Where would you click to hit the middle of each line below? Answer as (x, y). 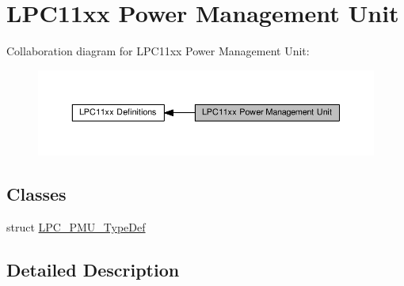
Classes (36, 194)
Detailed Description (93, 270)
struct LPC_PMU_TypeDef (76, 227)
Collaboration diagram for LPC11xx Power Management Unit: (158, 51)
